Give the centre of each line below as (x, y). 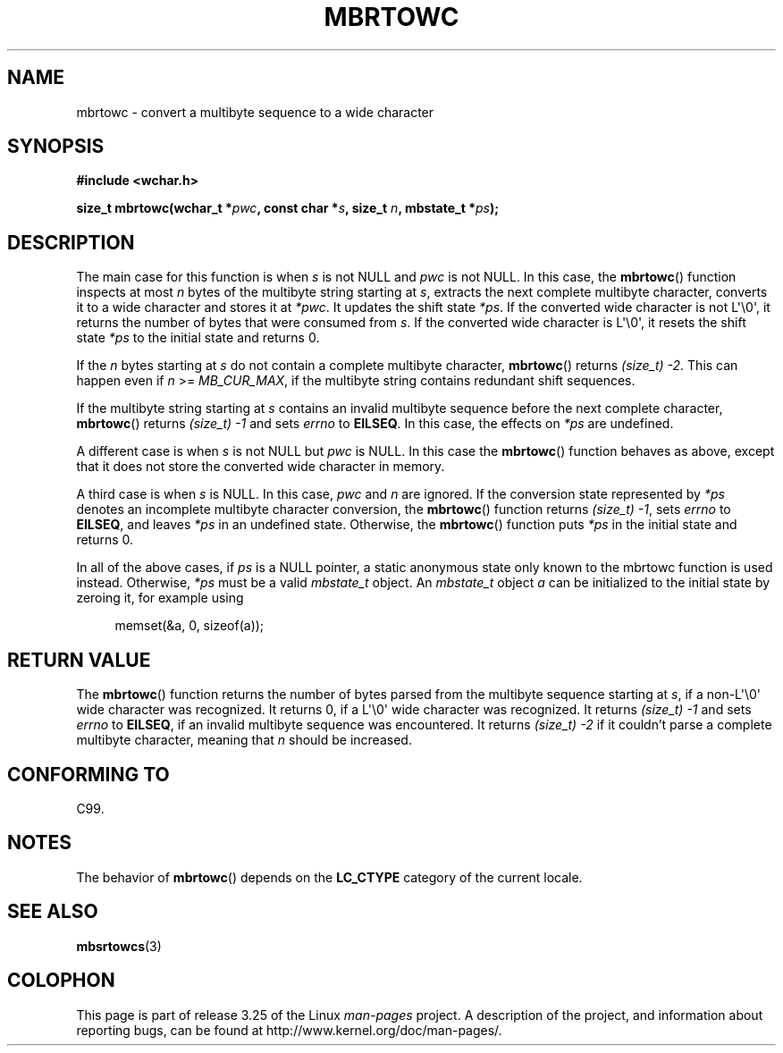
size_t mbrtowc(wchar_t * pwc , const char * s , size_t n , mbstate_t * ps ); (288, 208)
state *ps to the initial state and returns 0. (198, 338)
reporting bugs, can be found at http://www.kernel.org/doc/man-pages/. (289, 1030)
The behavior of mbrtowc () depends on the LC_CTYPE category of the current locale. (329, 877)
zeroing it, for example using (160, 598)
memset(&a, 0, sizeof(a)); (189, 626)
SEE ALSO (53, 912)
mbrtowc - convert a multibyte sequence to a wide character (255, 112)
